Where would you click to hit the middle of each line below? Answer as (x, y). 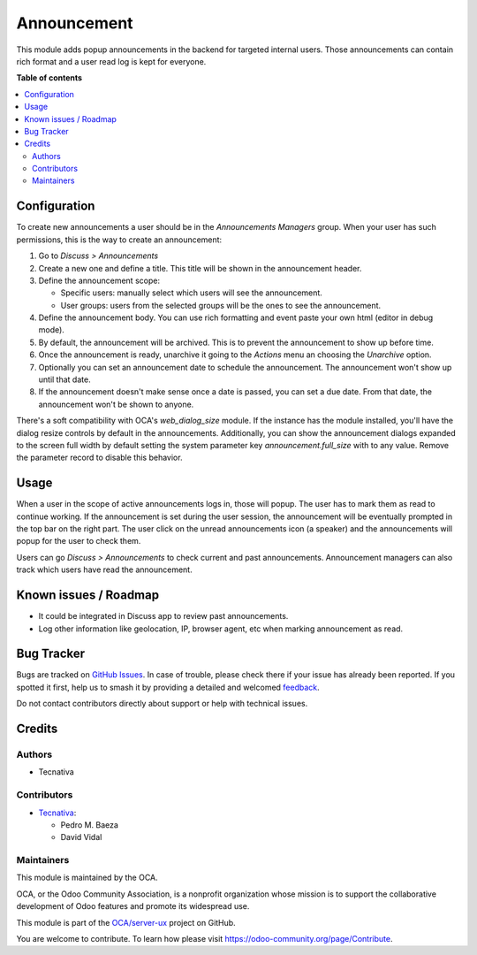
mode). (52, 330)
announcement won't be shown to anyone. (116, 404)
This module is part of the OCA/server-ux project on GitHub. (126, 922)
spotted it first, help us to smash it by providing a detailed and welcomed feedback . (168, 687)
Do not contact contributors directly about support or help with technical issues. (162, 704)
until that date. (65, 379)
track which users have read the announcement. (105, 569)
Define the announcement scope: (99, 280)
